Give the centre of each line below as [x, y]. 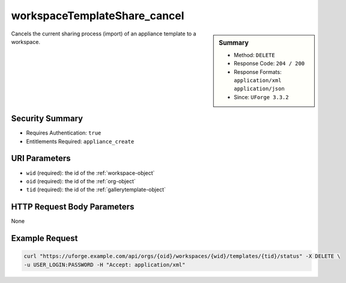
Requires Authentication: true [64, 133]
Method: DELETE [255, 55]
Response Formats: [258, 72]
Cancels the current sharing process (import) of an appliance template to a [104, 34]
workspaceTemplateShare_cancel [98, 16]
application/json [259, 89]
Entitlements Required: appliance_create [80, 141]
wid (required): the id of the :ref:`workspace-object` [90, 173]
